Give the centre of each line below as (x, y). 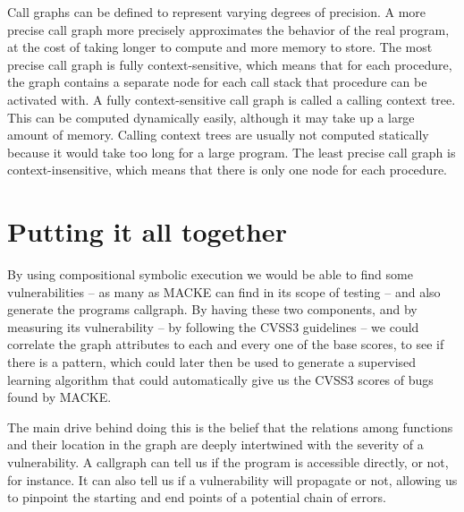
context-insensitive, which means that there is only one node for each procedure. (227, 170)
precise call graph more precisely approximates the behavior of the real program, (228, 29)
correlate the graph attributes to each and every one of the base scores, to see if (226, 344)
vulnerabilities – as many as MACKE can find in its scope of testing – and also (224, 291)
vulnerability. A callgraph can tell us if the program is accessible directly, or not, (228, 462)
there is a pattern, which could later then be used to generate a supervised (212, 362)
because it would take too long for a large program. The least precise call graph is (232, 152)
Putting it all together (147, 231)
